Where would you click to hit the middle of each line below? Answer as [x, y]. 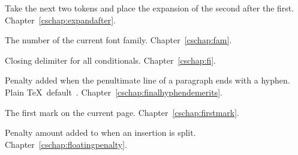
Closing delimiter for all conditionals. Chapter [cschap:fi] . [110, 60]
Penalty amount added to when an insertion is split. [100, 132]
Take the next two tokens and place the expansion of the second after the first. [150, 8]
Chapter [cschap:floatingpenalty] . [66, 144]
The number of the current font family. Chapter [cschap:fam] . [118, 40]
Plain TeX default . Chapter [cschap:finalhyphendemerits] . [114, 92]
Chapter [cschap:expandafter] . [60, 20]
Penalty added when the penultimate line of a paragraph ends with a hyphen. [148, 80]
